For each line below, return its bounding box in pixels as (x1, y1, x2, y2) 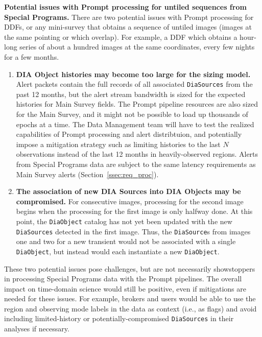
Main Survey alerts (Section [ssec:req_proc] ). (16, 168, 159, 179)
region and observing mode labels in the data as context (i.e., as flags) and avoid (4, 303, 257, 314)
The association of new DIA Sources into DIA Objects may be (16, 186, 241, 197)
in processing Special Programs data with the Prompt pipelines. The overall (4, 273, 242, 284)
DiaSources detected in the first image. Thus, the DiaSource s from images (16, 226, 251, 236)
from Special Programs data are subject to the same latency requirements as (16, 158, 256, 169)
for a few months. (4, 51, 59, 62)
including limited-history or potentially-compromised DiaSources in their (4, 313, 234, 324)
